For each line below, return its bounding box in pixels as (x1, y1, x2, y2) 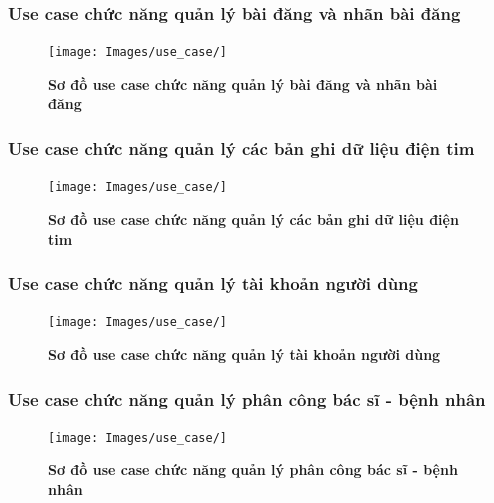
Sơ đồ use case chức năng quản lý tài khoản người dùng (48, 344, 441, 364)
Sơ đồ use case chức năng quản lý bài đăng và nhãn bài (48, 73, 438, 94)
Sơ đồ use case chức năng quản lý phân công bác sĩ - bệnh (48, 459, 458, 480)
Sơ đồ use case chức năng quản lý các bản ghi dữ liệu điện (48, 208, 459, 229)
